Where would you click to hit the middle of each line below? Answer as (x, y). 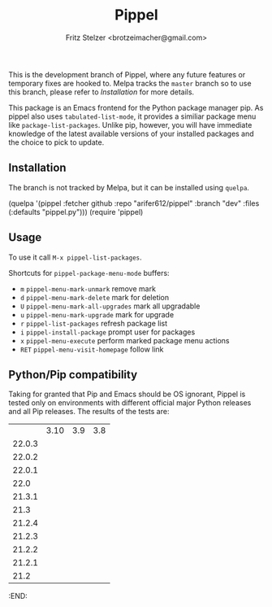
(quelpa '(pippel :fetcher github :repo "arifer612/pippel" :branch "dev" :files (134, 203)
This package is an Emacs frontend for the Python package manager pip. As (136, 107)
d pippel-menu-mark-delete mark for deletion (95, 297)
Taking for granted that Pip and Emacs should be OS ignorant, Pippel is (127, 394)
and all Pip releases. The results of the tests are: (89, 412)
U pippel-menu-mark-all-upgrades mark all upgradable (110, 306)
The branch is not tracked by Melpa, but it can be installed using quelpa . (129, 187)
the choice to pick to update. (56, 142)
